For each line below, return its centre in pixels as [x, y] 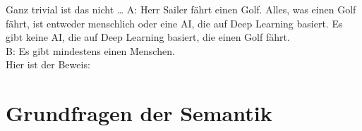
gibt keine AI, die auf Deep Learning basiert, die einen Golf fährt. [148, 37]
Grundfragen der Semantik [139, 113]
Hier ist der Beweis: [48, 64]
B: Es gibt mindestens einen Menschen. [90, 50]
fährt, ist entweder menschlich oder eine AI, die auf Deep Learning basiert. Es [174, 23]
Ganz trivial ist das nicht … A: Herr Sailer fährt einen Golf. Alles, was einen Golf [181, 9]
